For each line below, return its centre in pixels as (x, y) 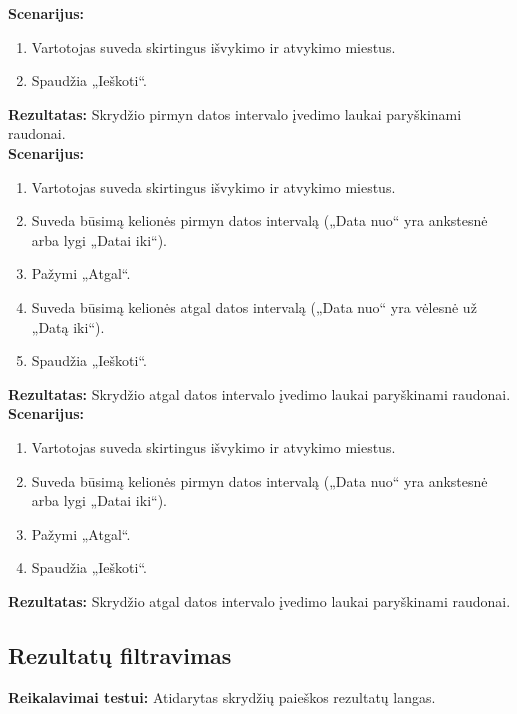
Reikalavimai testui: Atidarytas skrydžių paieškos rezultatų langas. (222, 696)
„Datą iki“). (68, 326)
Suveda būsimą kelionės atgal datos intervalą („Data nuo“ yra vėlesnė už (254, 306)
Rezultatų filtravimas (120, 654)
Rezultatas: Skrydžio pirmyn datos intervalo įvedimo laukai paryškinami (235, 113)
